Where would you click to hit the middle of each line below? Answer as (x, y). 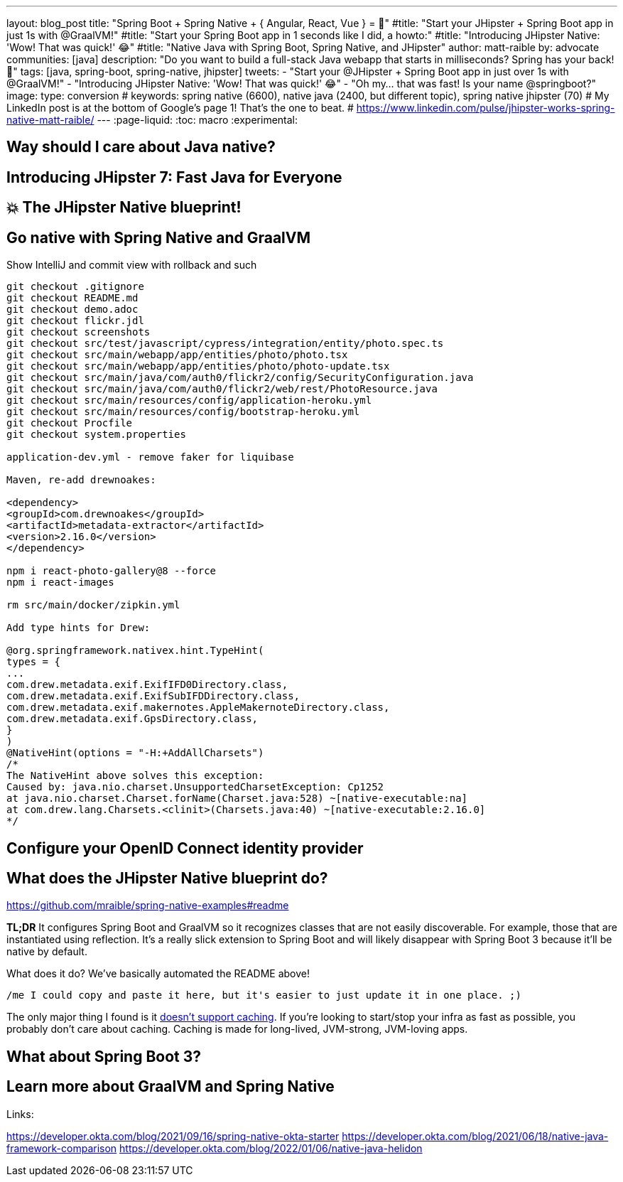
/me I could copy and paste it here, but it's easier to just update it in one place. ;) (264, 995)
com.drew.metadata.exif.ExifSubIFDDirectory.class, (153, 696)
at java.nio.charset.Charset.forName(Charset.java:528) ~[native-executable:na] (237, 799)
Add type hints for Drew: (78, 628)
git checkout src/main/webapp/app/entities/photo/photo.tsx (177, 355)
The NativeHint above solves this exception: (135, 776)
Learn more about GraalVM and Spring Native (170, 1087)
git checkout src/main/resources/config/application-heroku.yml (189, 401)
